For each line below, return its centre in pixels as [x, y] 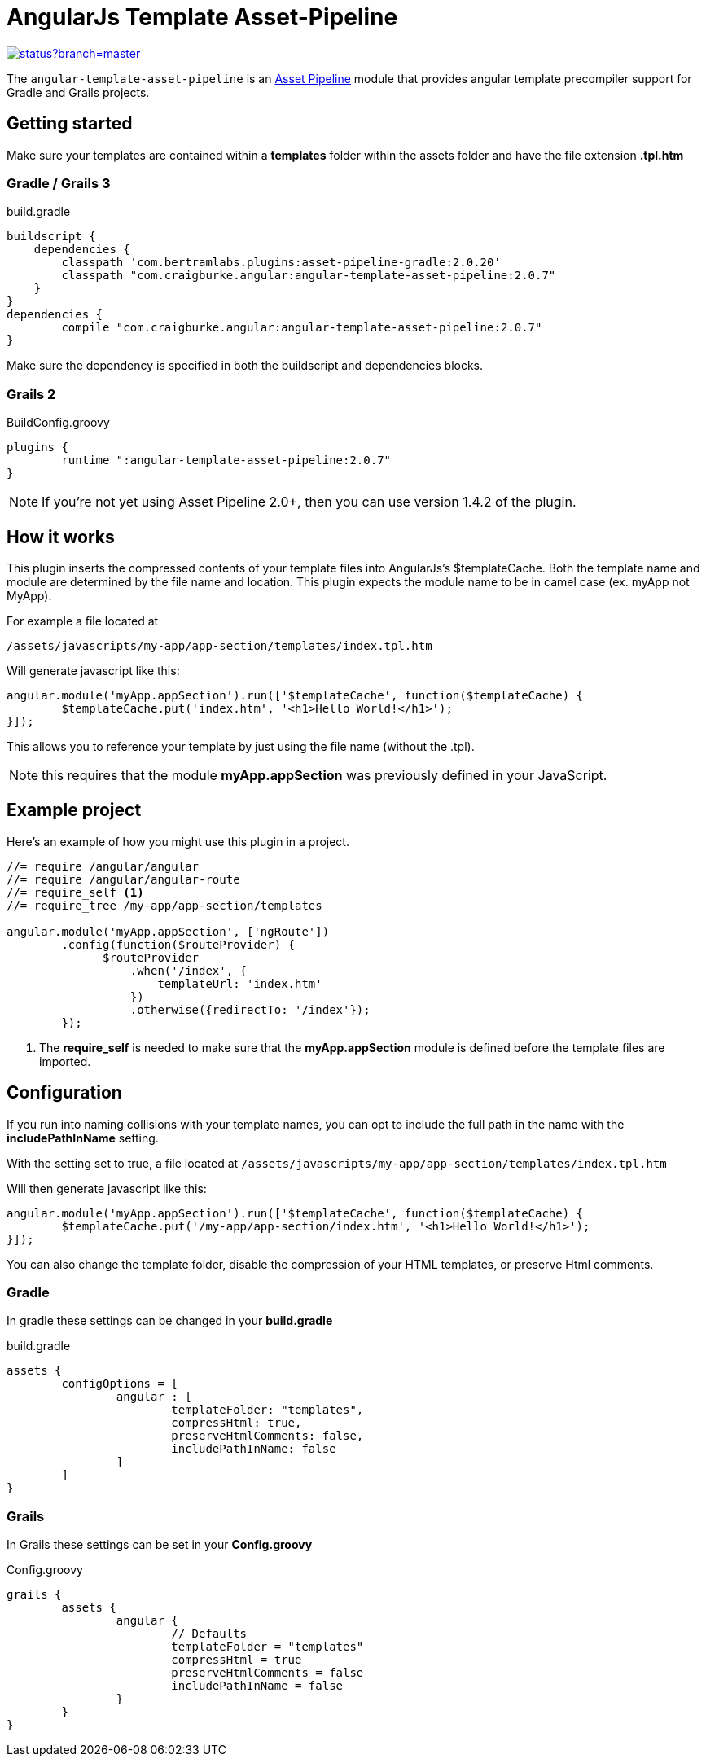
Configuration [64, 1093]
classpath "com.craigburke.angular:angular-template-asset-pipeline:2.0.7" [309, 276]
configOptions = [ [120, 1384]
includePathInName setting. [83, 1138]
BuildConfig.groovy [58, 423]
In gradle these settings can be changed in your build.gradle [170, 1321]
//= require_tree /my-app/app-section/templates [164, 905]
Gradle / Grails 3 [59, 183]
